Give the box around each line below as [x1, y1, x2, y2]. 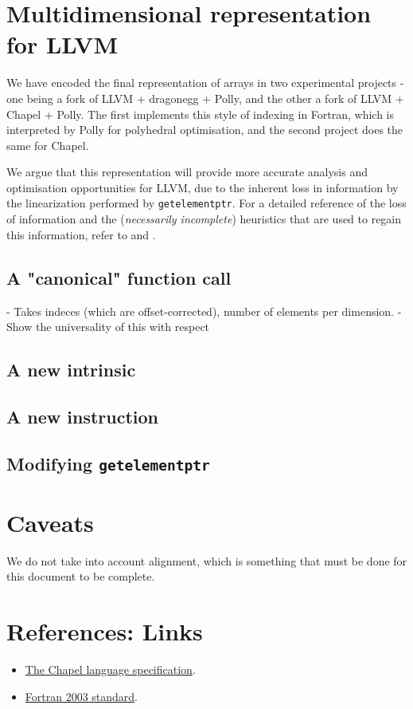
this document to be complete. [6, 568, 155, 585]
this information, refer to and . [6, 226, 156, 242]
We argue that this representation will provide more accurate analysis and [6, 163, 368, 180]
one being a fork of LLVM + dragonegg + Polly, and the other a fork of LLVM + [6, 89, 404, 106]
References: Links [6, 615, 203, 648]
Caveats [6, 506, 94, 538]
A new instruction [6, 404, 158, 428]
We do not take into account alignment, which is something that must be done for [6, 552, 407, 569]
